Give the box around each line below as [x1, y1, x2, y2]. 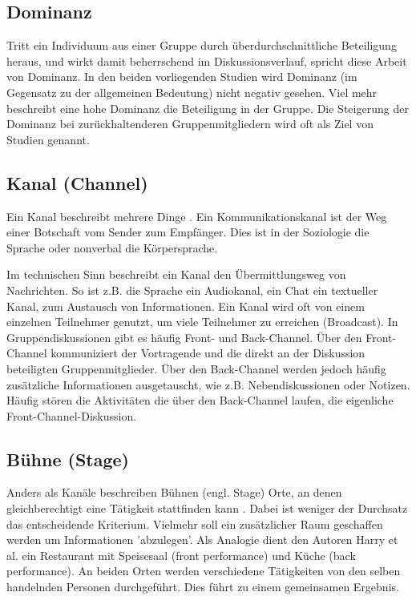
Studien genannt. [6, 131, 90, 147]
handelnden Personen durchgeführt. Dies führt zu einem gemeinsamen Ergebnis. [6, 578, 399, 595]
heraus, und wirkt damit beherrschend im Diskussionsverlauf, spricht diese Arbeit [6, 52, 407, 69]
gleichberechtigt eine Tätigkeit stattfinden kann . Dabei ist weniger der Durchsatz [6, 500, 408, 517]
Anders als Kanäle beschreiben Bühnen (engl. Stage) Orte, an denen [6, 484, 342, 501]
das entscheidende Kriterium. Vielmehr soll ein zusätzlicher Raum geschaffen [6, 515, 383, 532]
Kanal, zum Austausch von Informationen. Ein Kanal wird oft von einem [6, 297, 365, 314]
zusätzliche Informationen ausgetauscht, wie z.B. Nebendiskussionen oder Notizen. [6, 376, 410, 393]
